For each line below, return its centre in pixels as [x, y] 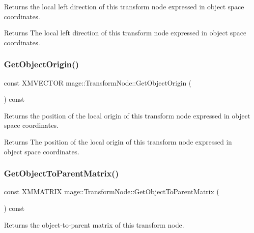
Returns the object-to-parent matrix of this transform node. [94, 224]
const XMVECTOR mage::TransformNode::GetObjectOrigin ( [98, 82]
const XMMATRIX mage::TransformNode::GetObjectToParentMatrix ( [112, 191]
